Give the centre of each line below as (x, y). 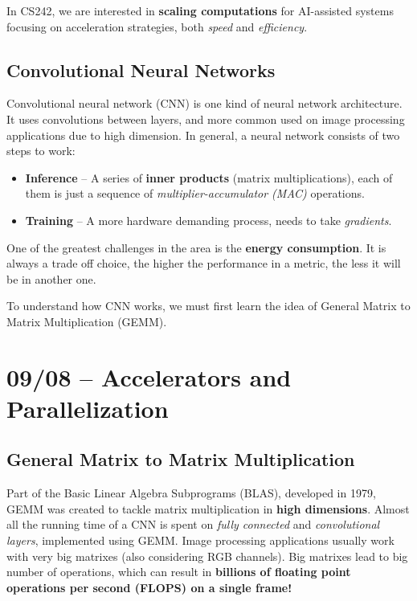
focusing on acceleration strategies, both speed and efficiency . (157, 26)
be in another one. (51, 278)
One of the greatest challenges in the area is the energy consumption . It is (196, 247)
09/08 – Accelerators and (149, 376)
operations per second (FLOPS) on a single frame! (149, 587)
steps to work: (41, 151)
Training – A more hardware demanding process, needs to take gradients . (208, 220)
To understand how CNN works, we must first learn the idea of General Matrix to (208, 306)
